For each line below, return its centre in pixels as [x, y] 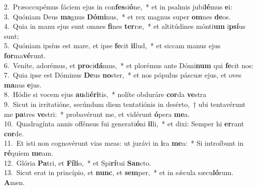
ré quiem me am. [29, 152]
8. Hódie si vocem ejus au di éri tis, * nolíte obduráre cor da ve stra [105, 94]
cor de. [14, 133]
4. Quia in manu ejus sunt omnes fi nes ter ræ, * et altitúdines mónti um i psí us [125, 26]
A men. [14, 182]
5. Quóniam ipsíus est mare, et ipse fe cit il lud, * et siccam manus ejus [112, 46]
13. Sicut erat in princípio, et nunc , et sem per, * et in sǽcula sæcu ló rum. [119, 172]
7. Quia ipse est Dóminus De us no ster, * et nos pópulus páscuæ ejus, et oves [123, 75]
